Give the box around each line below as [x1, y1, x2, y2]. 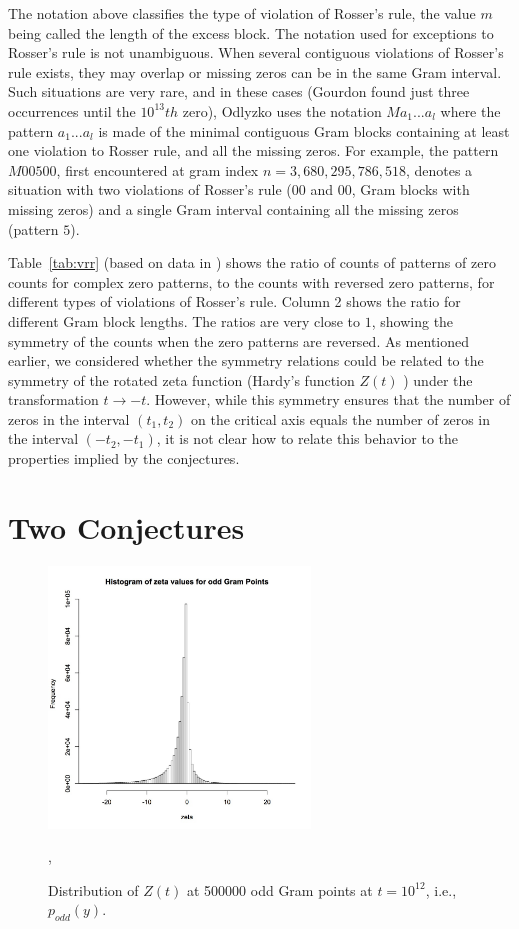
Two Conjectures [8, 506, 245, 547]
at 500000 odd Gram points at [186, 879, 373, 900]
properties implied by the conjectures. [8, 448, 240, 469]
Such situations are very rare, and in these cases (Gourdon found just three [8, 81, 470, 102]
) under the [403, 369, 473, 390]
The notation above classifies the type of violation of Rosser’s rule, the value [8, 3, 476, 23]
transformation [8, 389, 99, 410]
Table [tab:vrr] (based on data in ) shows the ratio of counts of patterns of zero [8, 252, 496, 273]
